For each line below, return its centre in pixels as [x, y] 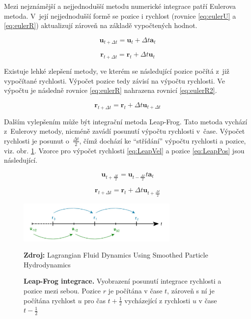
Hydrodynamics [47, 264]
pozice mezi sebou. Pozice [62, 291]
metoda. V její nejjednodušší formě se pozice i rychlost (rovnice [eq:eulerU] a [120, 15]
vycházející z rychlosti [157, 300]
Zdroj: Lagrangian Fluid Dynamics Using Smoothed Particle [116, 255]
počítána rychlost [50, 300]
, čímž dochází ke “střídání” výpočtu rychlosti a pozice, [163, 140]
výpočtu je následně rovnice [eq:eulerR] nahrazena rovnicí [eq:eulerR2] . [111, 90]
